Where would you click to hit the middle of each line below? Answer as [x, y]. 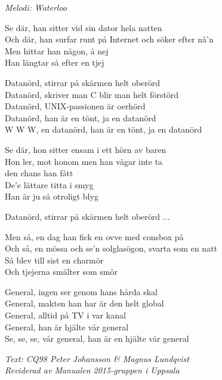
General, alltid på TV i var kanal [65, 315]
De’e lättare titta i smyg [49, 184]
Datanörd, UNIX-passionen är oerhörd [75, 106]
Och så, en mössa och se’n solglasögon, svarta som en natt [111, 248]
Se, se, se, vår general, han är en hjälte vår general [97, 338]
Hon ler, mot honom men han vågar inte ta [84, 161]
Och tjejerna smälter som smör [61, 272]
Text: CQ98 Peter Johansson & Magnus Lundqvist [97, 358]
